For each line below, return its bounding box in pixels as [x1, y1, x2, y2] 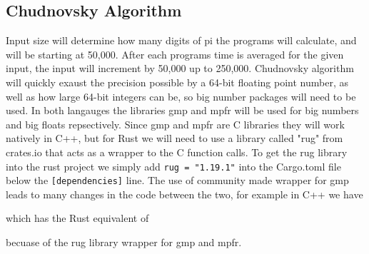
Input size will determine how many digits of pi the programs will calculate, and [6, 33, 357, 48]
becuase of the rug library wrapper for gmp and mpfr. [6, 235, 242, 250]
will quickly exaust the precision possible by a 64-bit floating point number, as [6, 74, 348, 89]
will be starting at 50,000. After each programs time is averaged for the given [6, 46, 344, 61]
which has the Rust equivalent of [6, 210, 149, 225]
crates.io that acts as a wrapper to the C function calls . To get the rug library [6, 144, 348, 159]
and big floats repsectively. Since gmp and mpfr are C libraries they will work [6, 116, 345, 131]
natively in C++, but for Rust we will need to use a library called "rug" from [6, 131, 343, 146]
